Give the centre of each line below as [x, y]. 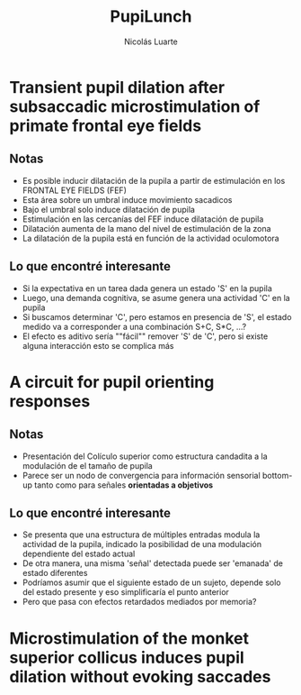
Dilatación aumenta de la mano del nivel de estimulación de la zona [146, 228]
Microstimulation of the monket [129, 638]
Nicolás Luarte [151, 41]
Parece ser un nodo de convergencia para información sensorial [141, 475]
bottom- [277, 475]
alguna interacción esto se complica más [98, 345]
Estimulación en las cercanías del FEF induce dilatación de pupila [143, 219]
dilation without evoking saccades [140, 677]
